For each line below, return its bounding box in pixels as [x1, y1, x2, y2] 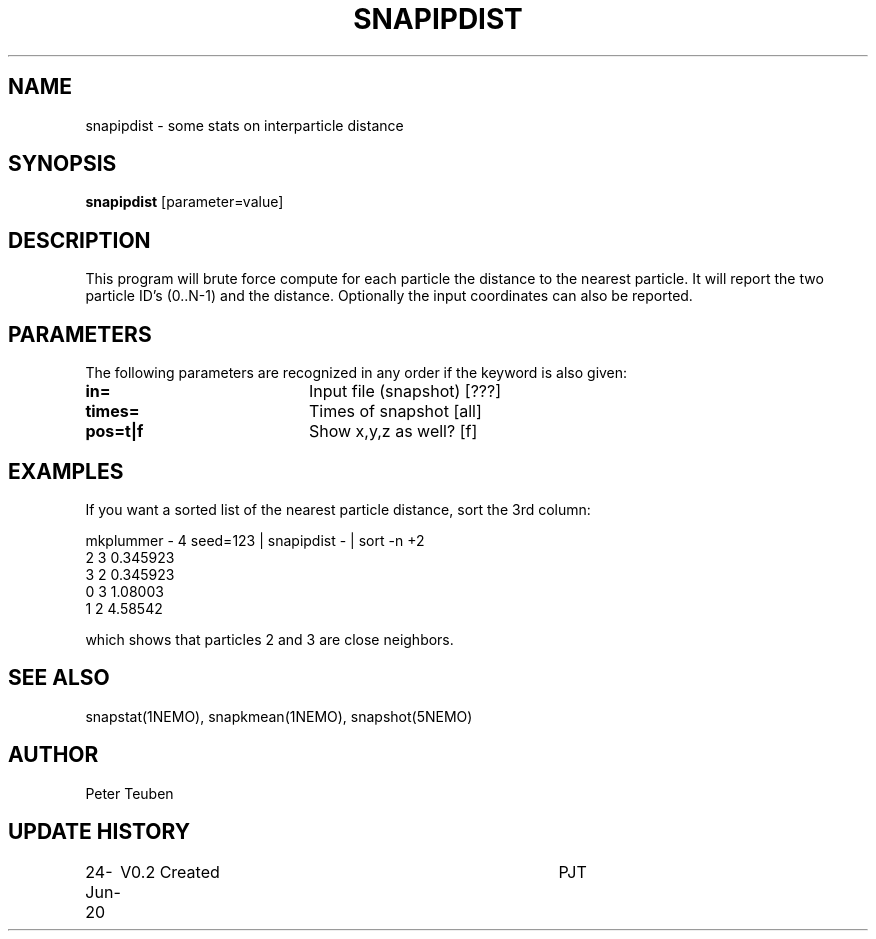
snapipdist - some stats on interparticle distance [85, 116, 404, 134]
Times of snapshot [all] [308, 401, 482, 422]
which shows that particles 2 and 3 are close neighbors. [85, 630, 454, 648]
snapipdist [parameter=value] [85, 193, 284, 211]
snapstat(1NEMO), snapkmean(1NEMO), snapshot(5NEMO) [85, 707, 473, 725]
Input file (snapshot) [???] [308, 381, 502, 402]
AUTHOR [8, 742, 99, 768]
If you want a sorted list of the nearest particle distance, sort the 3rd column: [85, 500, 591, 518]
